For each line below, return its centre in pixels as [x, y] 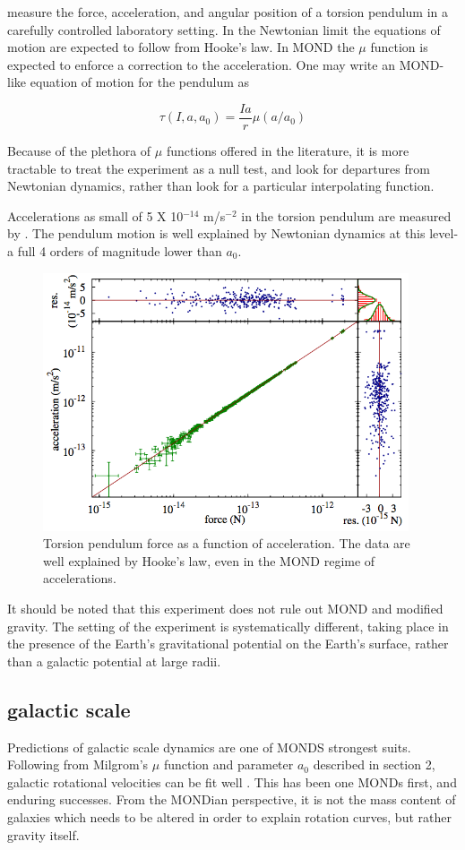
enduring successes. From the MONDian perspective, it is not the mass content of [232, 799]
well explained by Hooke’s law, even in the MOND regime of [209, 560]
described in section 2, [374, 764]
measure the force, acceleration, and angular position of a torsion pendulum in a [228, 12]
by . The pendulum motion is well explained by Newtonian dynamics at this [216, 233]
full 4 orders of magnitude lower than [120, 251]
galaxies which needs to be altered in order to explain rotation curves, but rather [229, 816]
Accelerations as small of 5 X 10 [95, 215]
